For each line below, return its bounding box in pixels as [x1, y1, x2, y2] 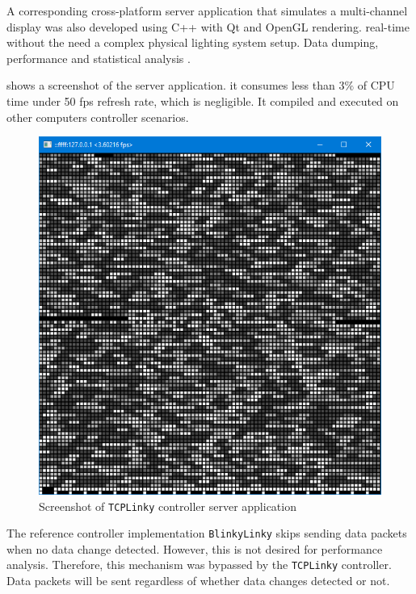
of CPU [357, 77, 395, 94]
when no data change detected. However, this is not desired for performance [6, 540, 383, 557]
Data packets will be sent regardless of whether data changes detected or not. [6, 572, 390, 589]
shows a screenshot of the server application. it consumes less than [6, 77, 335, 94]
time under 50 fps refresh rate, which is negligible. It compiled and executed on [6, 92, 399, 109]
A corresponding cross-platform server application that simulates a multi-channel [6, 2, 408, 19]
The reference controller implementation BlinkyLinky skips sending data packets [6, 525, 407, 542]
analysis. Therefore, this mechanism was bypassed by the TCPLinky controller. [6, 556, 392, 573]
